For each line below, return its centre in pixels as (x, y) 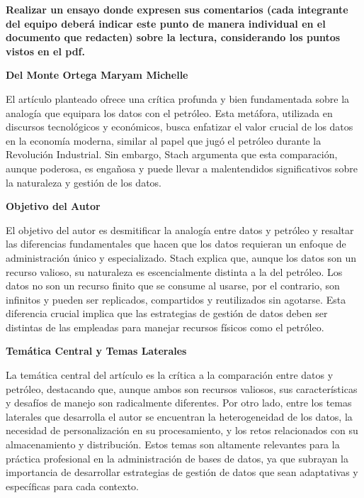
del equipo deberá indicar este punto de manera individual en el (166, 23)
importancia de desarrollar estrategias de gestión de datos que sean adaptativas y (182, 472)
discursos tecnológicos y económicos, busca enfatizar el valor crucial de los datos (180, 127)
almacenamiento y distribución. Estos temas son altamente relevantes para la (173, 444)
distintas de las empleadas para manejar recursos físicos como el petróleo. (165, 327)
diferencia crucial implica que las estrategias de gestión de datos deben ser (167, 313)
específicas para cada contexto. (73, 486)
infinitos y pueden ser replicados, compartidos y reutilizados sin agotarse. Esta (176, 299)
